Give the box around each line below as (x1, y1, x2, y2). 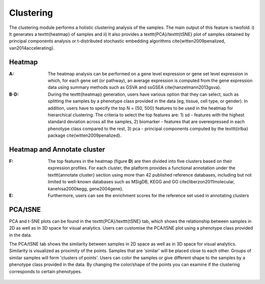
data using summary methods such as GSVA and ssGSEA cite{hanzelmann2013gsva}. (48, 84, 221, 90)
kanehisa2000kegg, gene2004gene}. (48, 185, 124, 191)
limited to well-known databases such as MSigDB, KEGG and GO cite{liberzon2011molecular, (48, 179, 235, 185)
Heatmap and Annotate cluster (9, 145, 106, 154)
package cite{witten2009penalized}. (48, 132, 122, 138)
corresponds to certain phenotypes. (9, 268, 82, 274)
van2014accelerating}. (9, 45, 55, 51)
